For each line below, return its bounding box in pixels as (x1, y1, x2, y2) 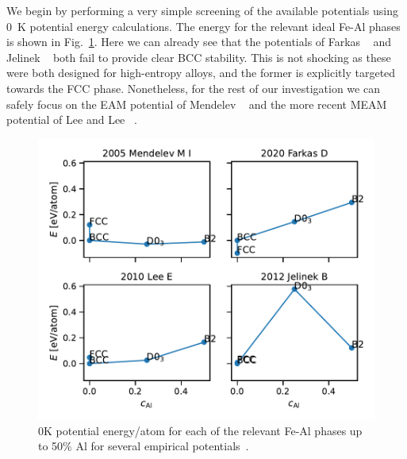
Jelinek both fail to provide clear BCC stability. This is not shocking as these (6, 48, 391, 65)
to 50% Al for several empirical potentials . (38, 438, 249, 454)
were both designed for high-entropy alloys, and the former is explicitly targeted (6, 64, 396, 81)
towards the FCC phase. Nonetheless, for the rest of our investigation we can (6, 79, 380, 96)
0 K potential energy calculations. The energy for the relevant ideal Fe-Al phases (6, 17, 401, 34)
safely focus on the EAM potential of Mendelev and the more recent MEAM (6, 95, 387, 112)
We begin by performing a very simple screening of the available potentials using (6, 2, 398, 18)
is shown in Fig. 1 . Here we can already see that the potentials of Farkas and (6, 33, 392, 50)
